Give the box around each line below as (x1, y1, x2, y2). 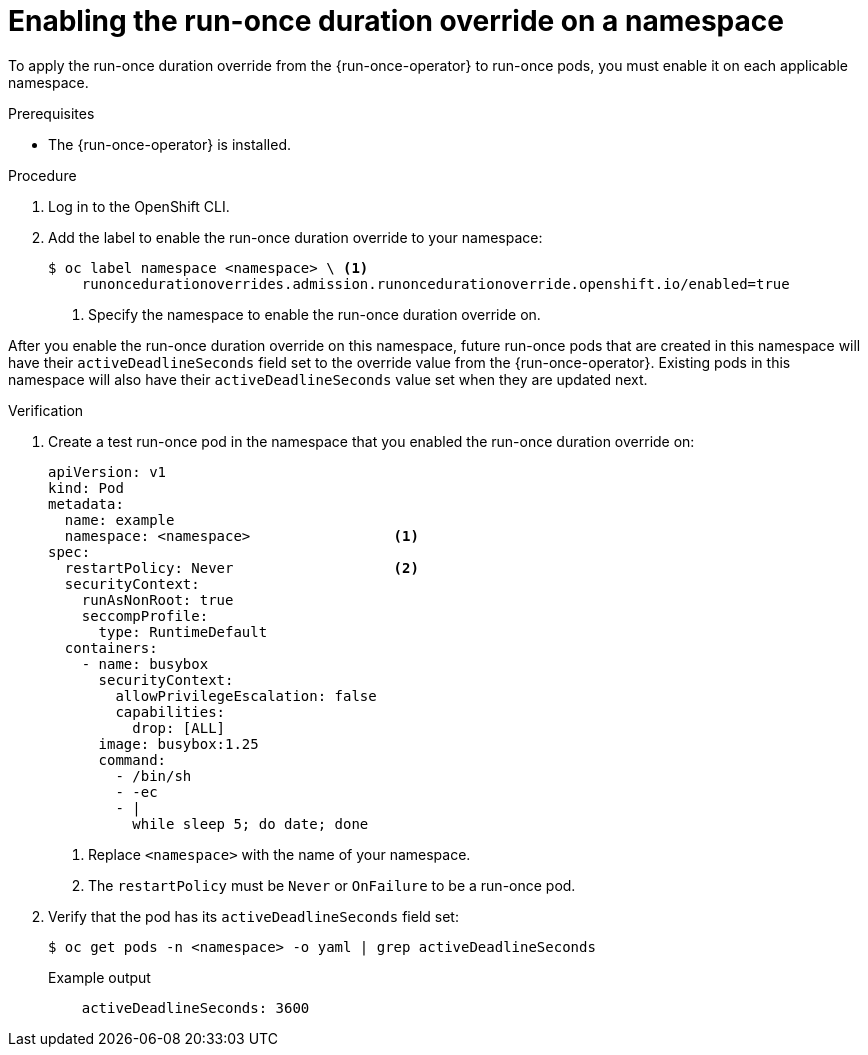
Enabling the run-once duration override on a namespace (8, 4, 784, 38)
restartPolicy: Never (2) (64, 559, 419, 576)
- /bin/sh (115, 767, 192, 784)
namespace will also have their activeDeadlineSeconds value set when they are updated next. (8, 370, 648, 388)
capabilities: (115, 703, 226, 720)
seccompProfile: (81, 607, 209, 624)
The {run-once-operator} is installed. (48, 135, 292, 153)
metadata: (48, 495, 124, 512)
